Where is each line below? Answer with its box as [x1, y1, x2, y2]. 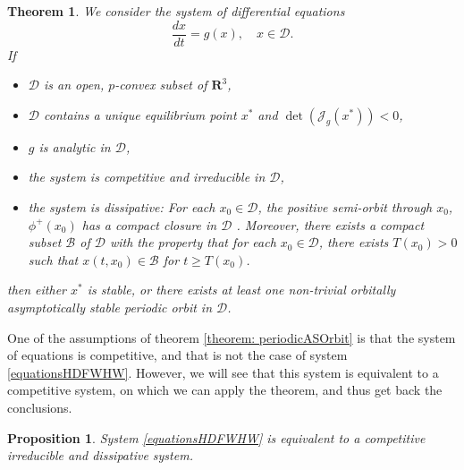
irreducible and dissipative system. [7, 446, 193, 465]
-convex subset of [114, 75, 207, 94]
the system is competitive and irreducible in [28, 167, 266, 186]
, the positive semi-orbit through [257, 198, 433, 217]
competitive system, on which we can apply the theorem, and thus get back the [7, 380, 443, 399]
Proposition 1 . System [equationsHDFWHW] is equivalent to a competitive [7, 428, 426, 447]
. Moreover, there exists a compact [236, 215, 425, 234]
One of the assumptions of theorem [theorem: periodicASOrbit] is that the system [7, 328, 456, 346]
